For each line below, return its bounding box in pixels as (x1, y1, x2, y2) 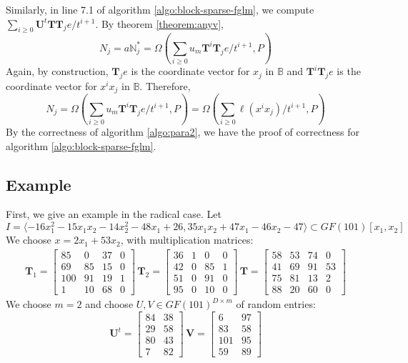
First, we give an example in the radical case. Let (6, 207, 222, 222)
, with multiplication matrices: (120, 232, 254, 247)
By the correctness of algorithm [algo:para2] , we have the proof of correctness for (6, 124, 360, 139)
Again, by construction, (6, 64, 109, 79)
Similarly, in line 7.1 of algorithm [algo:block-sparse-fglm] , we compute (6, 2, 314, 16)
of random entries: (236, 297, 316, 312)
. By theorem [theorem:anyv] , (95, 16, 224, 31)
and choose (85, 297, 134, 312)
